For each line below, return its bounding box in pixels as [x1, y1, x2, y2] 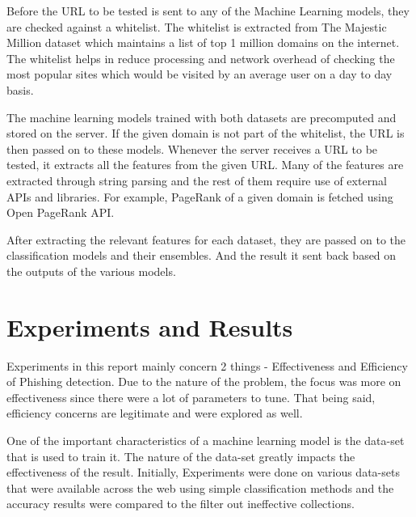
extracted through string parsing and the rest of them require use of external [6, 172, 387, 189]
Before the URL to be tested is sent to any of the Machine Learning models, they [6, 2, 410, 19]
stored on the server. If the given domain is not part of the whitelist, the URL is [6, 125, 405, 142]
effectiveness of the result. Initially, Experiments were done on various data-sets [6, 464, 400, 481]
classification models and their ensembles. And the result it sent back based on [6, 247, 397, 264]
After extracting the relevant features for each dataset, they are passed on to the [6, 231, 406, 248]
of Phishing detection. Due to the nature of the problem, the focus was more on [6, 373, 401, 390]
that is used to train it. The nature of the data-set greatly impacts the [6, 447, 355, 464]
